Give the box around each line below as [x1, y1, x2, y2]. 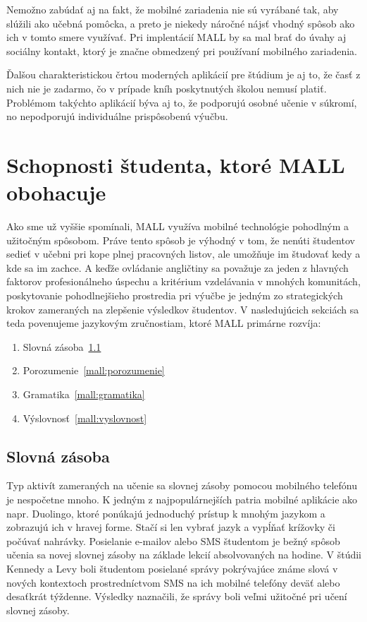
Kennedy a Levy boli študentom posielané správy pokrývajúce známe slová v [6, 561, 338, 575]
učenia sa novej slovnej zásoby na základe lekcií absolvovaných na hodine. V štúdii [6, 547, 361, 562]
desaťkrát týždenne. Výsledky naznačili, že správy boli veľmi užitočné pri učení [6, 589, 347, 604]
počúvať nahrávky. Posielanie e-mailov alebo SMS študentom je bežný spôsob [6, 533, 340, 548]
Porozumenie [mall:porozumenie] [23, 363, 165, 378]
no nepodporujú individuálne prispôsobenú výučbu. [6, 109, 228, 124]
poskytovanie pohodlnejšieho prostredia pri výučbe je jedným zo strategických [6, 288, 343, 303]
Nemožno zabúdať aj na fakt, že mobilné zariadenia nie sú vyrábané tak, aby [6, 2, 339, 16]
